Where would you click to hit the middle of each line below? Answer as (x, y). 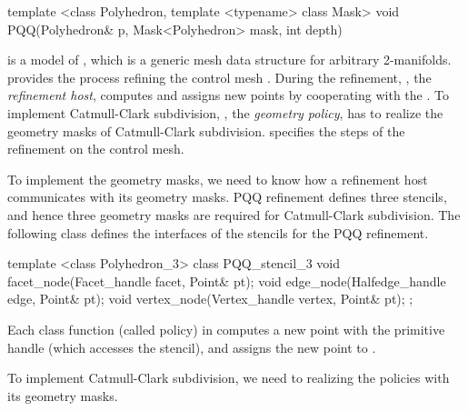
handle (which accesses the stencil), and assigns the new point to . (192, 347)
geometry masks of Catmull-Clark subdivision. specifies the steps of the (206, 130)
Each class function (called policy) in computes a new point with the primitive (226, 329)
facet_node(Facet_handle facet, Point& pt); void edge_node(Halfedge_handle (227, 281)
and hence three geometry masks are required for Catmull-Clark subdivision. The (234, 214)
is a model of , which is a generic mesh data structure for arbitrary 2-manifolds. (229, 60)
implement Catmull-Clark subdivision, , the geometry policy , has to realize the (225, 112)
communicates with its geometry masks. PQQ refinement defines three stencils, (227, 197)
